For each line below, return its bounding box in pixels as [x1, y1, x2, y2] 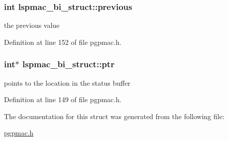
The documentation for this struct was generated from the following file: [4, 111, 225, 121]
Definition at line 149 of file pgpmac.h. [4, 94, 121, 105]
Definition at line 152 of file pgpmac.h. [4, 36, 121, 47]
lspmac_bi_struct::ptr [22, 58, 114, 70]
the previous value [4, 20, 60, 30]
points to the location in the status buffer [4, 77, 130, 88]
